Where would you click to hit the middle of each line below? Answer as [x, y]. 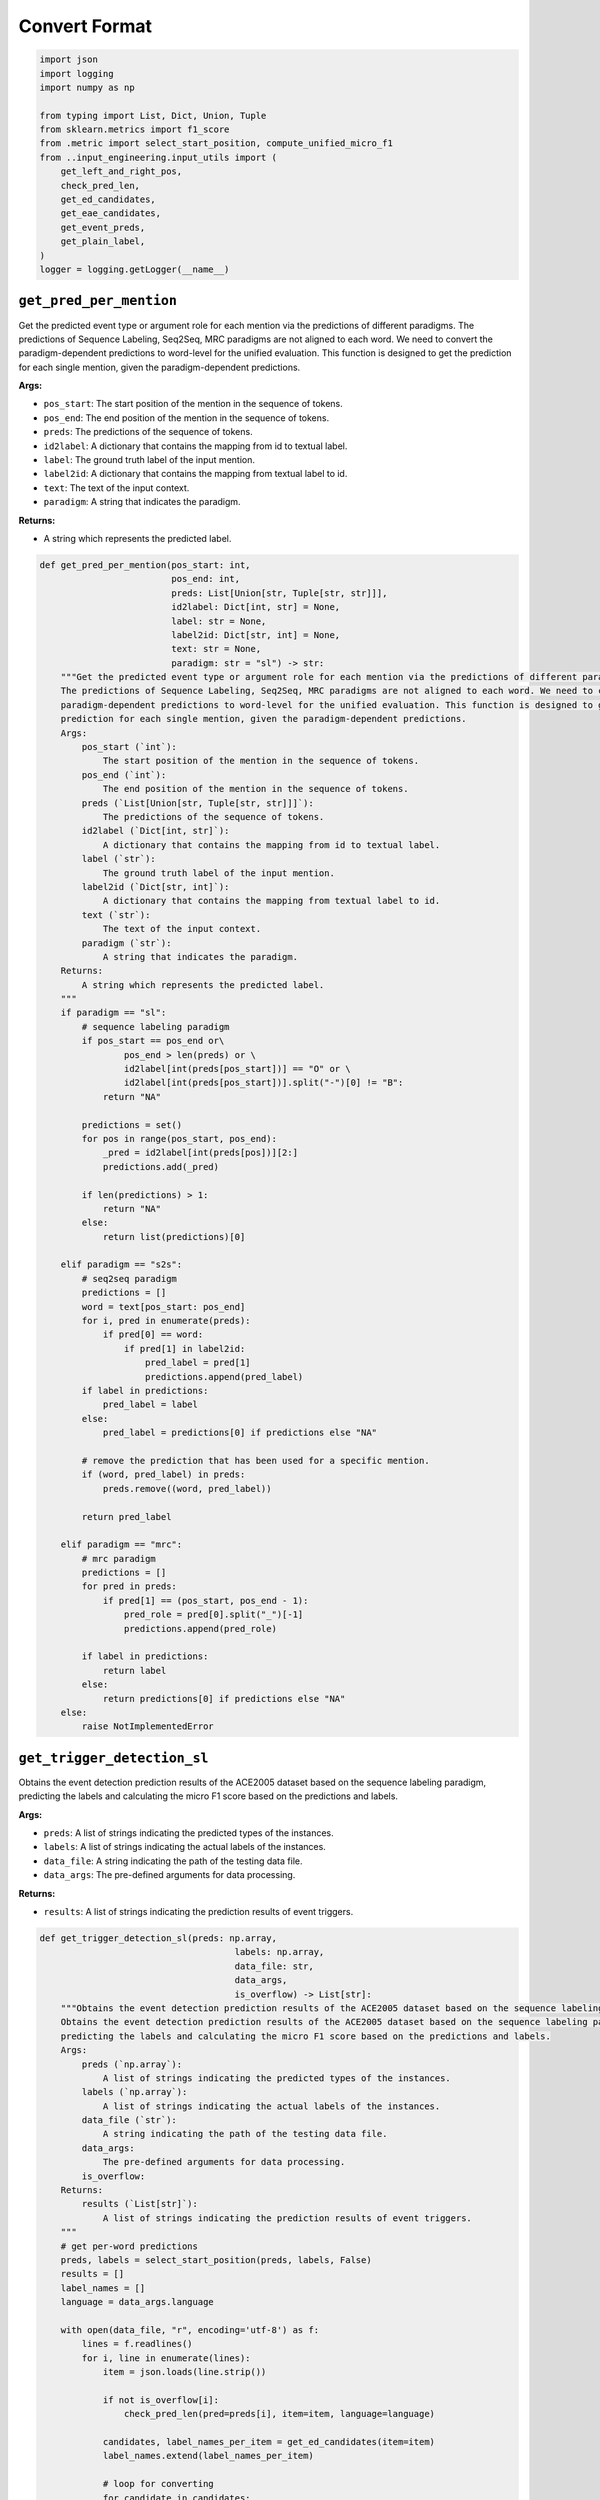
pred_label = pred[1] [198, 1363]
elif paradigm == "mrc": [121, 1544]
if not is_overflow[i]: [161, 2399]
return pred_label [126, 1516]
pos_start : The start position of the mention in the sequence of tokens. [193, 404]
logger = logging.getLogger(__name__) [134, 269]
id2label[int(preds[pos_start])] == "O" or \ [237, 1069]
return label [134, 1670]
